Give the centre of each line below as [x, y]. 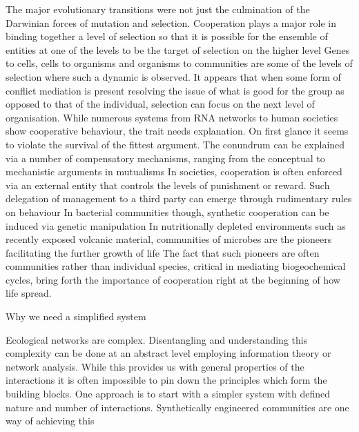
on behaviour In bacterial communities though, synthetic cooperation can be [167, 212]
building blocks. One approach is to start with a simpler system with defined [168, 394]
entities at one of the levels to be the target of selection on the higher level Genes [178, 49]
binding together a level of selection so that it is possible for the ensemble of [167, 36]
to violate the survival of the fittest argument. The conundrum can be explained [175, 144]
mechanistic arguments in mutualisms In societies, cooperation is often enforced [174, 171]
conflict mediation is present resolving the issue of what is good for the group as [175, 90]
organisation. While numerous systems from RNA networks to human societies [172, 117]
